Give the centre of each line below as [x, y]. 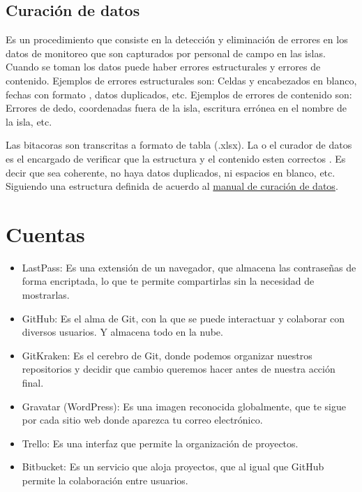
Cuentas [45, 233]
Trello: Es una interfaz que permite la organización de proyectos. [160, 443]
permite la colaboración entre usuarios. [105, 480]
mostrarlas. [46, 295]
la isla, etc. [29, 121]
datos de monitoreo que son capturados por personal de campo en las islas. [166, 53]
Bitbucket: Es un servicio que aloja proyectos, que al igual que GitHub [173, 467]
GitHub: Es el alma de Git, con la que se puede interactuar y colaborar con [183, 318]
